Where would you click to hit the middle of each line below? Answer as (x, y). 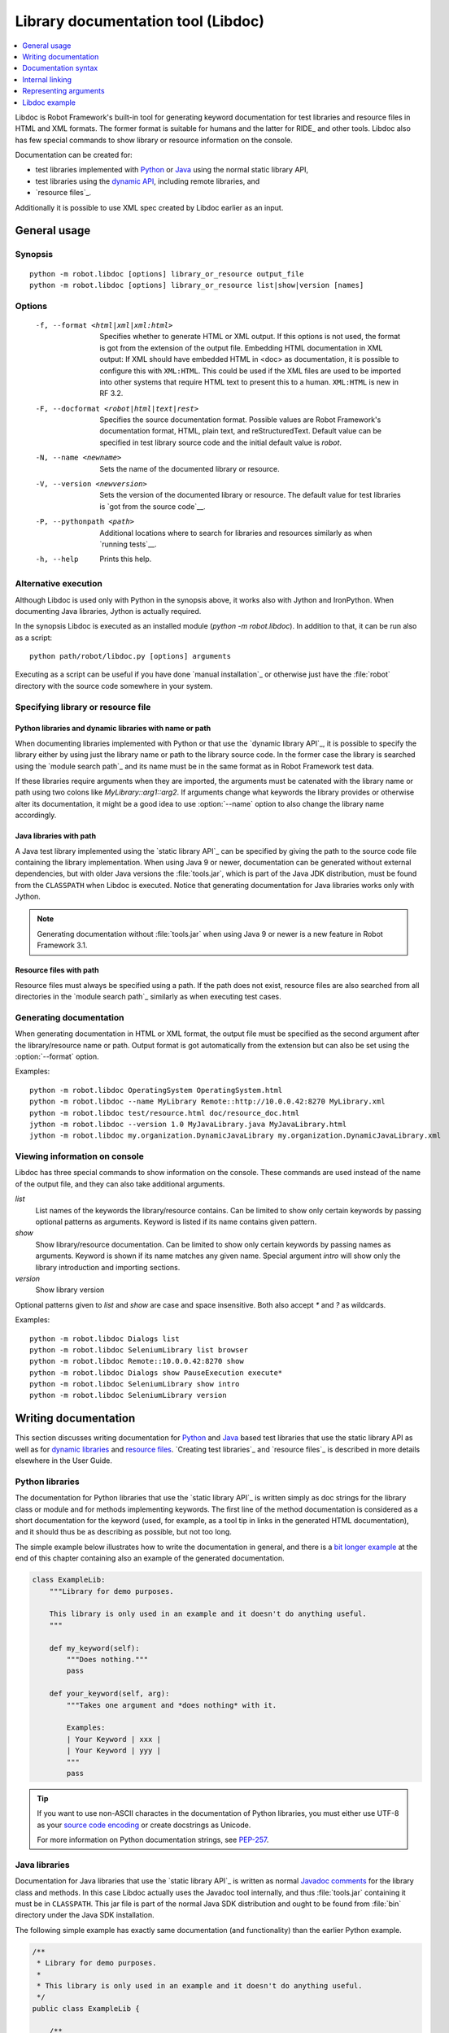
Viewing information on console (79, 1156)
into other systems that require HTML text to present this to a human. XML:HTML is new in (249, 381)
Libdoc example (49, 102)
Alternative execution (59, 584)
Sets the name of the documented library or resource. (190, 468)
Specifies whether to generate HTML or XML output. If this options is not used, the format (250, 337)
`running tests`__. (128, 544)
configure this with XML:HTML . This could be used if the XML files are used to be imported (251, 371)
